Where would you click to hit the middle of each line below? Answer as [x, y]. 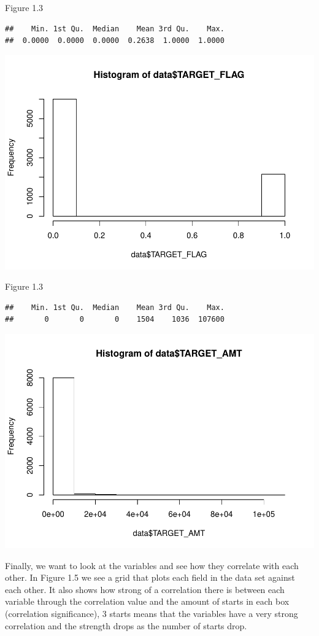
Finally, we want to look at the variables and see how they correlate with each [152, 565]
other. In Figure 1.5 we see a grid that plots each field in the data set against [150, 577]
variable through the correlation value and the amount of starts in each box [147, 601]
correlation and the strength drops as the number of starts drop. [126, 625]
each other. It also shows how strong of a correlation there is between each [145, 589]
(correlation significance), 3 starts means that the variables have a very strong [152, 613]
